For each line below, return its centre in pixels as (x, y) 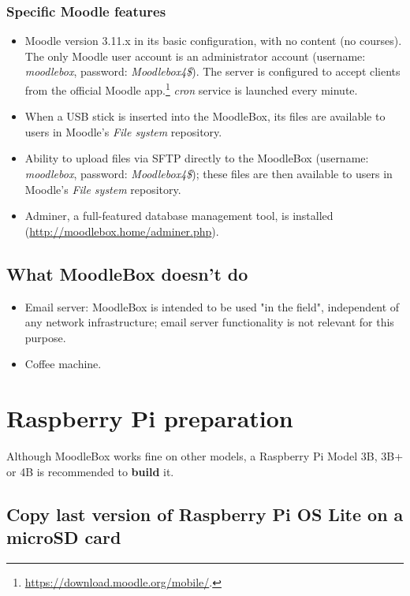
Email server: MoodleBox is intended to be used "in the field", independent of (212, 306)
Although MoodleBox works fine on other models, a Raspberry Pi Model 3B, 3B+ (205, 456)
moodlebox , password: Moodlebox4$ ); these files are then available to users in (209, 174)
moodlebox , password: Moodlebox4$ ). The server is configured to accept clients (212, 71)
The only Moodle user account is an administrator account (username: (195, 56)
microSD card (64, 537)
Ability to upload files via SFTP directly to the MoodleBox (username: (197, 158)
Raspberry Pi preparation (150, 418)
